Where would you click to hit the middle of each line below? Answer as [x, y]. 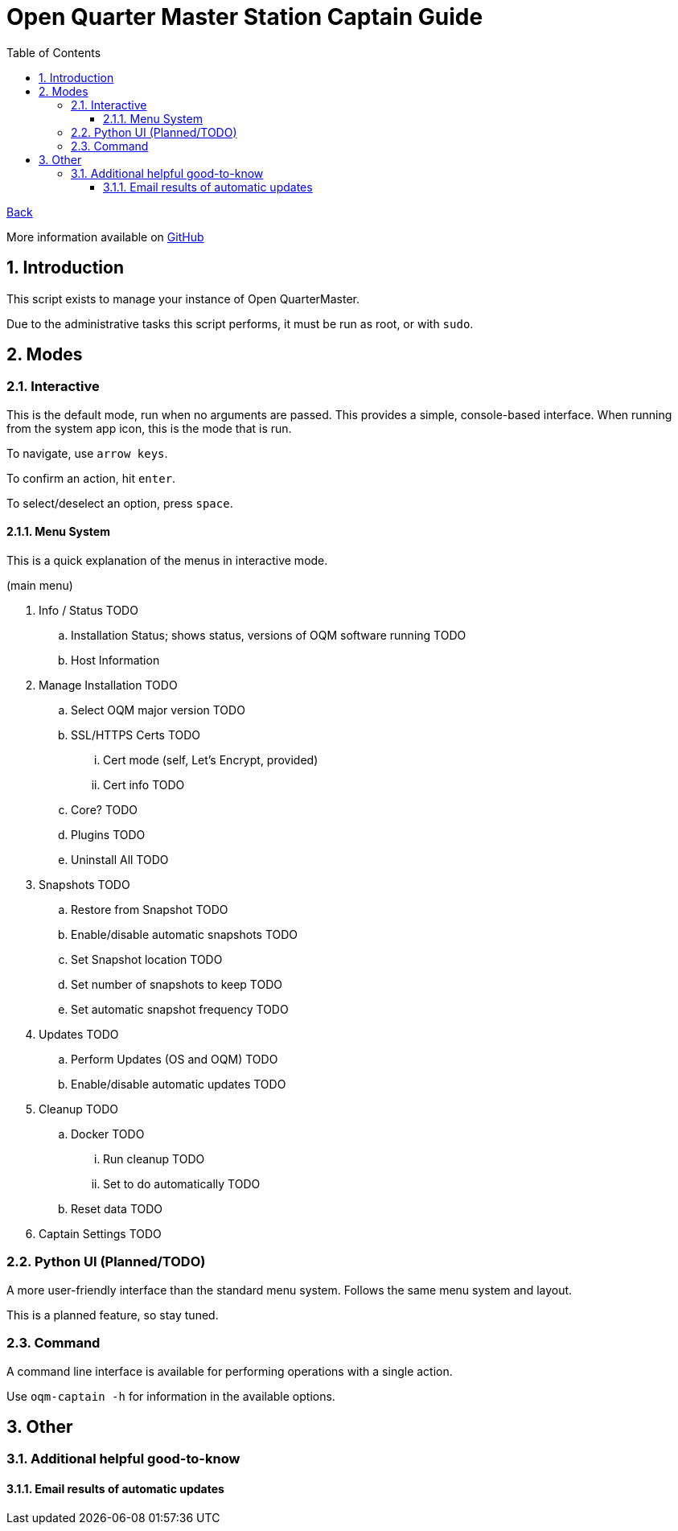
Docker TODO [108, 1134]
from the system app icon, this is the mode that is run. [149, 428]
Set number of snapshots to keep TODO [177, 985]
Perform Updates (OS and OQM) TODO [175, 1060]
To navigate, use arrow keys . [87, 453]
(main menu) [40, 586]
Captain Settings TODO [100, 1234]
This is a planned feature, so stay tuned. [113, 1315]
